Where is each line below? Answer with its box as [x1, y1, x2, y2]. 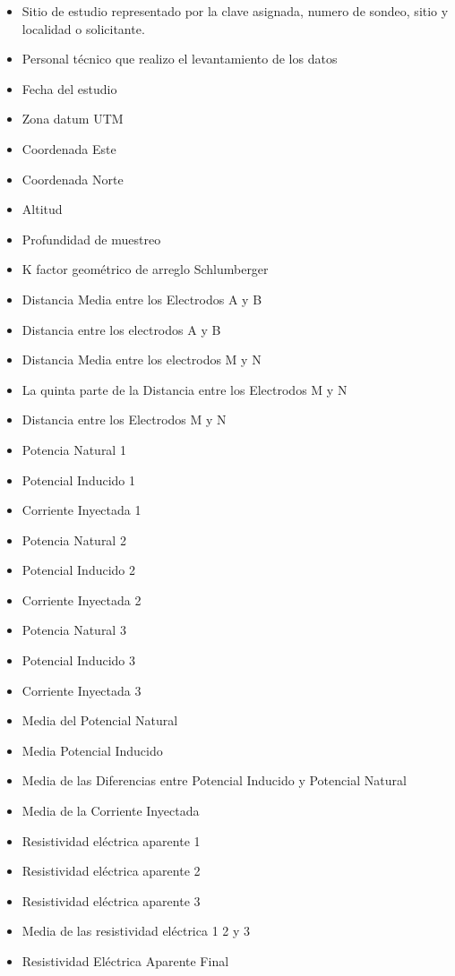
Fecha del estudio [21, 79, 117, 98]
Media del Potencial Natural [21, 711, 178, 730]
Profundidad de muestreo [21, 229, 161, 248]
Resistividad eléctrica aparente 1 [21, 831, 201, 850]
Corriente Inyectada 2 [21, 590, 142, 609]
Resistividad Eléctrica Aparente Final [21, 952, 229, 970]
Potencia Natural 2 [21, 530, 126, 549]
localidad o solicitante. [21, 19, 145, 38]
